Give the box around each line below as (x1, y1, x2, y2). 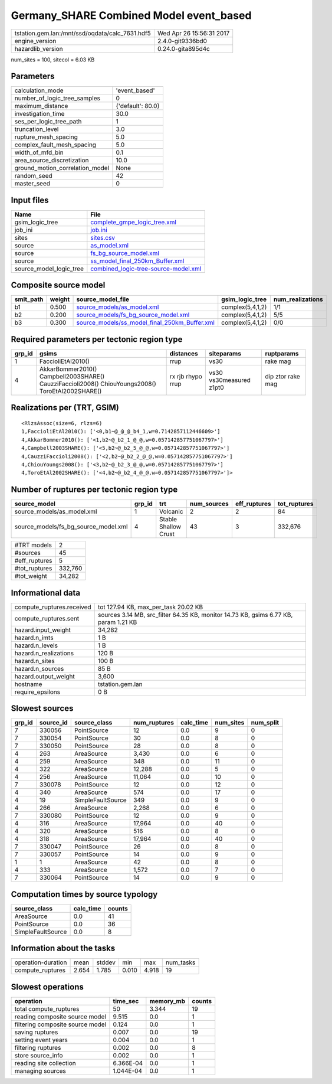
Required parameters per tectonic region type (11, 334, 183, 344)
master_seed (14, 179, 50, 188)
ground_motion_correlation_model (14, 164, 110, 172)
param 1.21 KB (97, 618, 137, 626)
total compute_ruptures (14, 1004, 80, 1013)
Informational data (11, 587, 81, 597)
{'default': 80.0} (116, 102, 160, 110)
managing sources (14, 1066, 66, 1075)
